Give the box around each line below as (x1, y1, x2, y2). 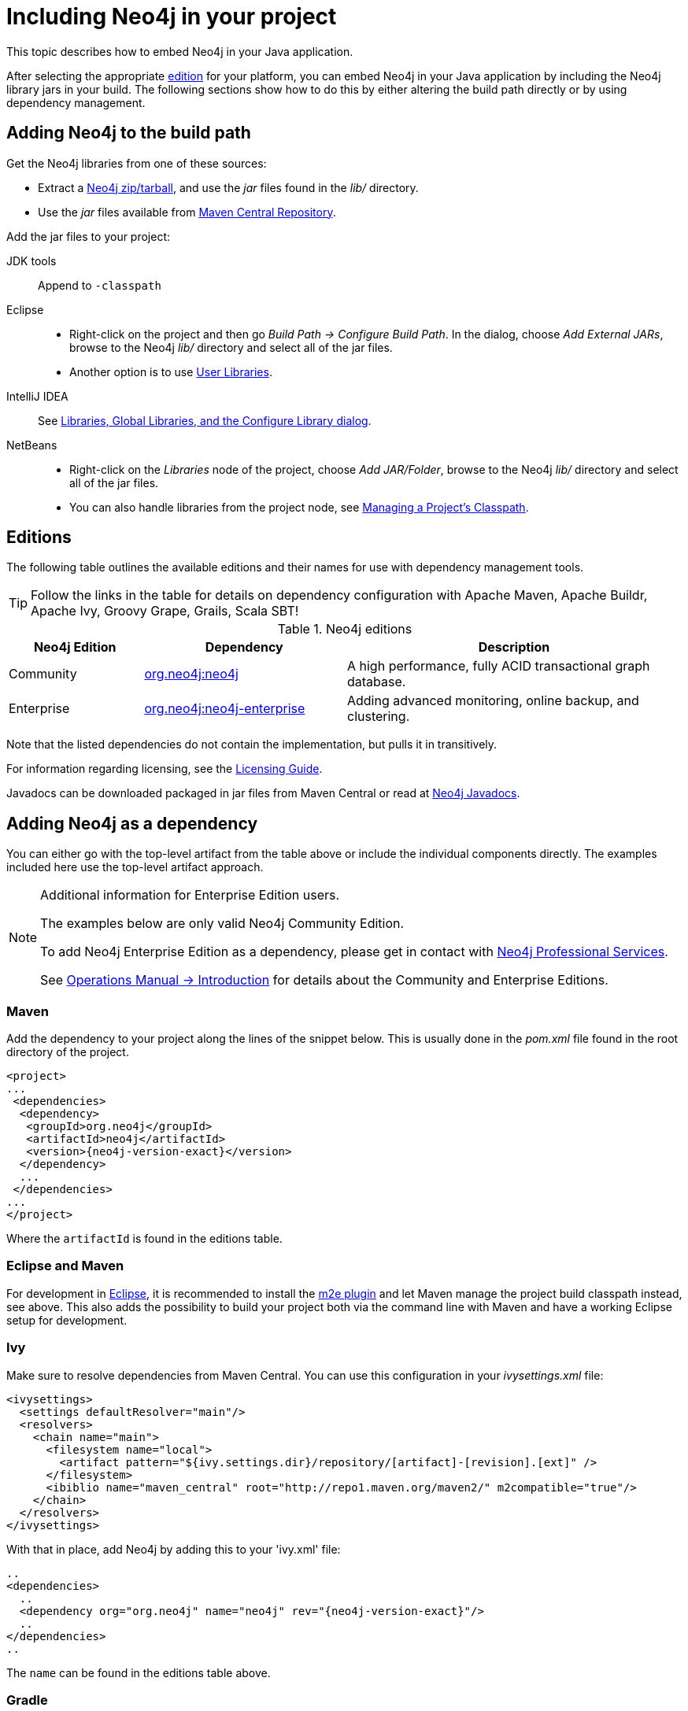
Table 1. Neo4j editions (277, 621, 412, 637)
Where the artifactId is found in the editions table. (6, 1232, 283, 1246)
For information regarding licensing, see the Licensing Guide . (6, 762, 323, 776)
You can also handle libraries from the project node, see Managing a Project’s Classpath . (69, 500, 529, 514)
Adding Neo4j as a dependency (6, 813, 258, 833)
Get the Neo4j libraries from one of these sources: (6, 156, 267, 170)
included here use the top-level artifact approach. (6, 860, 264, 874)
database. (346, 674, 406, 690)
